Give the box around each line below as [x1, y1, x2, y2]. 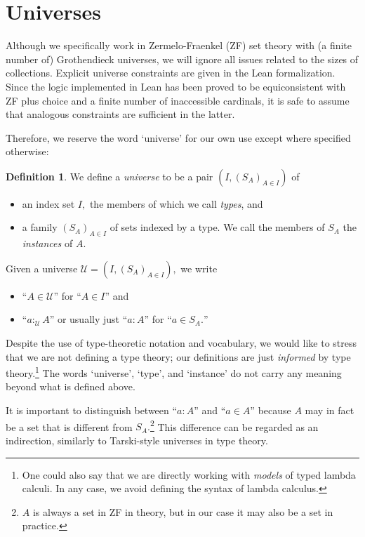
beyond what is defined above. [6, 379, 135, 394]
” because [250, 403, 291, 418]
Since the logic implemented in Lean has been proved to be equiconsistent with [6, 79, 346, 93]
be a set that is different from [6, 419, 133, 434]
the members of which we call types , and [89, 196, 263, 211]
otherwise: [6, 144, 49, 159]
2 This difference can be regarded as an [150, 417, 319, 434]
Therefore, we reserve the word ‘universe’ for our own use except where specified [6, 130, 351, 145]
